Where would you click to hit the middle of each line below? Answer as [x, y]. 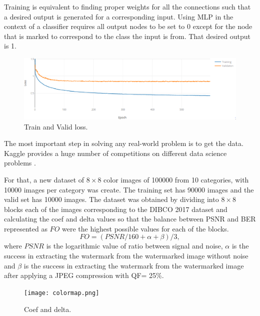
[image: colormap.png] [62, 293]
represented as [26, 228]
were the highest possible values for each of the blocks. [145, 228]
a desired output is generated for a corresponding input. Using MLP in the [119, 16]
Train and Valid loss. [56, 126]
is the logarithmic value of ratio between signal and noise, [134, 246]
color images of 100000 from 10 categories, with [176, 179]
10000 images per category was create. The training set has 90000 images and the [129, 189]
